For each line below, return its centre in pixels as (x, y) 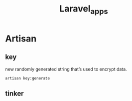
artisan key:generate (28, 78)
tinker (14, 93)
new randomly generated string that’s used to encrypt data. (66, 69)
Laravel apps (84, 9)
